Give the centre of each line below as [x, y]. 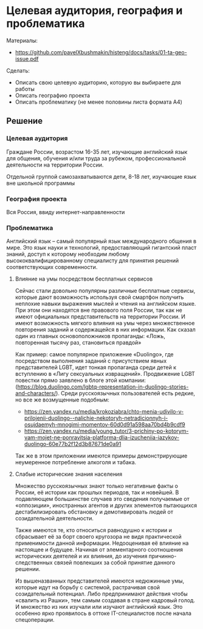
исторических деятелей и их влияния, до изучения [81, 556]
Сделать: [18, 70]
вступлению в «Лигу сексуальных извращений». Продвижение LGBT [105, 374]
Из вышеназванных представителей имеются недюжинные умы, [100, 581]
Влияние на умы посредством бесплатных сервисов [84, 279]
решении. [28, 569]
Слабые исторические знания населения [69, 474]
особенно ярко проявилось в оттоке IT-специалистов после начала [103, 613]
